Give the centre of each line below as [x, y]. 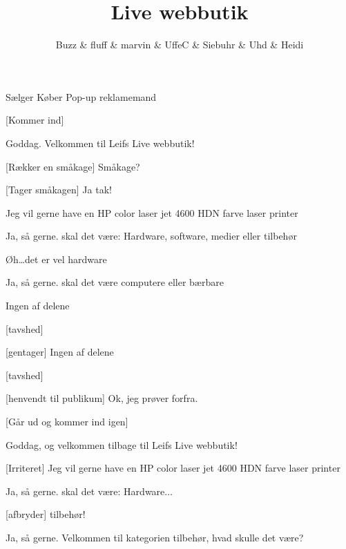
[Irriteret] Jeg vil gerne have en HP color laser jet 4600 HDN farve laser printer [173, 468]
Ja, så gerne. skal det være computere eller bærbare [115, 282]
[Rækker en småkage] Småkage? [73, 166]
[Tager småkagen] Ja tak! [59, 190]
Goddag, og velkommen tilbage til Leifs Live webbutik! [122, 444]
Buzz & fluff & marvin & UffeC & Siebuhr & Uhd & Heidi [180, 45]
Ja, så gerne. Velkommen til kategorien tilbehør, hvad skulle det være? [155, 537]
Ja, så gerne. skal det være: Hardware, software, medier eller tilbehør [151, 236]
